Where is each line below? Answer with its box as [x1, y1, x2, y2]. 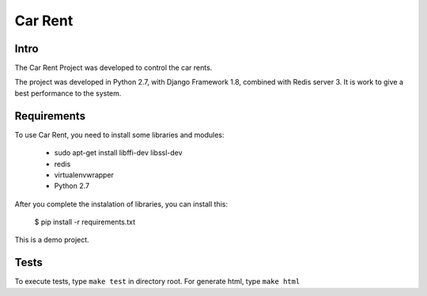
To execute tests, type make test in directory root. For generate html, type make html [14, 277, 300, 287]
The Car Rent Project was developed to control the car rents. [14, 63, 213, 73]
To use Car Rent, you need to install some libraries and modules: [14, 130, 225, 139]
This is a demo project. [14, 235, 90, 245]
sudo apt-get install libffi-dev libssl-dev [54, 148, 183, 157]
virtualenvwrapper [54, 170, 115, 180]
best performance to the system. [14, 88, 122, 98]
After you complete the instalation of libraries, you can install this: [14, 199, 229, 209]
